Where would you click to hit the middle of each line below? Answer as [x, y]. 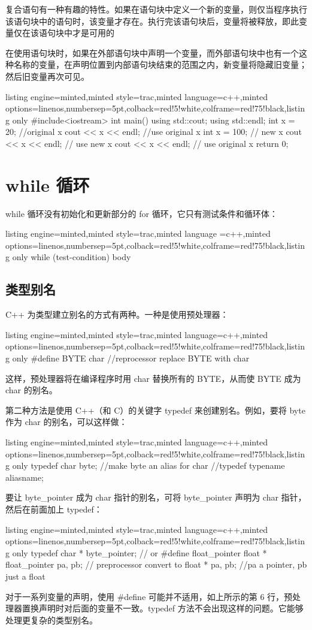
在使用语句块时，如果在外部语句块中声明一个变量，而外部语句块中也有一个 [152, 52]
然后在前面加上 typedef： [54, 509]
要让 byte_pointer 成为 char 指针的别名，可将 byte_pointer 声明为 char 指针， [156, 497]
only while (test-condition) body [72, 257]
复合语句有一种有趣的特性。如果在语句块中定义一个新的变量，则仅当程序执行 [156, 9]
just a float [25, 576]
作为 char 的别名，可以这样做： [66, 422]
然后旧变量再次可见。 [47, 76]
